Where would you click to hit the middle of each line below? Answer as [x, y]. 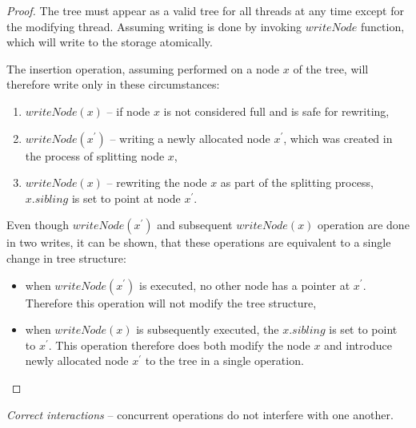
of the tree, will [331, 68]
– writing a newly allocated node [190, 138]
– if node [128, 111]
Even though [38, 225]
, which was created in [338, 138]
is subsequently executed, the [208, 329]
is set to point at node [126, 198]
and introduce [358, 345]
